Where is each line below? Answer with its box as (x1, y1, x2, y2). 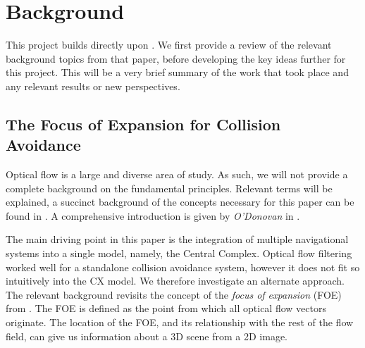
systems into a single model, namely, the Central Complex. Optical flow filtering (6, 246, 352, 261)
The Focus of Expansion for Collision (6, 113, 281, 135)
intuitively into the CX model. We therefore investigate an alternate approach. (6, 273, 345, 288)
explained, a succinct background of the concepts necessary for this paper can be (6, 194, 354, 209)
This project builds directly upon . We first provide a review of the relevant (6, 37, 332, 52)
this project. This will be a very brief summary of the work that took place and (6, 65, 349, 80)
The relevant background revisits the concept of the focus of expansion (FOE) (6, 287, 342, 302)
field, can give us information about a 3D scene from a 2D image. (6, 328, 287, 343)
